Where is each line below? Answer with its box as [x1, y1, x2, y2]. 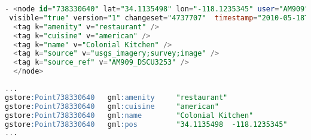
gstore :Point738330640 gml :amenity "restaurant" [5, 93, 228, 102]
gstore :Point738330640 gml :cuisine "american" [5, 102, 219, 111]
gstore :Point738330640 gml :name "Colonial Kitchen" [5, 111, 254, 120]
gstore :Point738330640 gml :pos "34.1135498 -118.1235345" [5, 120, 288, 129]
